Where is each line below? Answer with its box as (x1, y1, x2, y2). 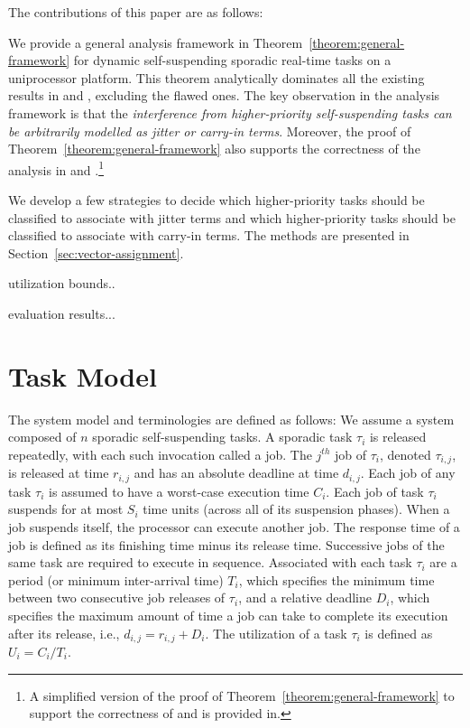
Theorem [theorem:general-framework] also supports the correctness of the (8, 139, 420, 158)
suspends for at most (8, 499, 124, 518)
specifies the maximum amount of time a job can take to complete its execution (8, 605, 448, 624)
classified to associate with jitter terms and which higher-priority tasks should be (8, 208, 456, 227)
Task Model (8, 357, 157, 394)
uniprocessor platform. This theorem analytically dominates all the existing (8, 68, 425, 87)
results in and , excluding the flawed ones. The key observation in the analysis (8, 86, 440, 105)
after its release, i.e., (8, 623, 120, 642)
